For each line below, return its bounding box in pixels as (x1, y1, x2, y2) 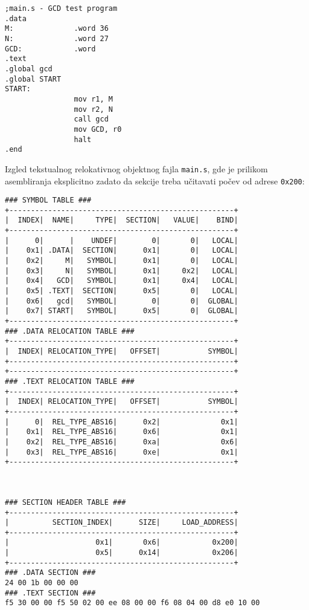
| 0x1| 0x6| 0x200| (5, 538, 238, 547)
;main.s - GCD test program (5, 4, 118, 13)
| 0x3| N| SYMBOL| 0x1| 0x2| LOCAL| (5, 266, 238, 275)
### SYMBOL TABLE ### (5, 196, 92, 205)
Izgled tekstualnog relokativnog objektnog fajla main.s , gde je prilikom (5, 162, 268, 175)
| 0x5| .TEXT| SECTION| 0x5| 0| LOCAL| (5, 287, 238, 296)
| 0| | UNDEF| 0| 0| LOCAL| (5, 236, 238, 245)
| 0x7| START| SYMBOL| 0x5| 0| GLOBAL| (5, 307, 238, 316)
